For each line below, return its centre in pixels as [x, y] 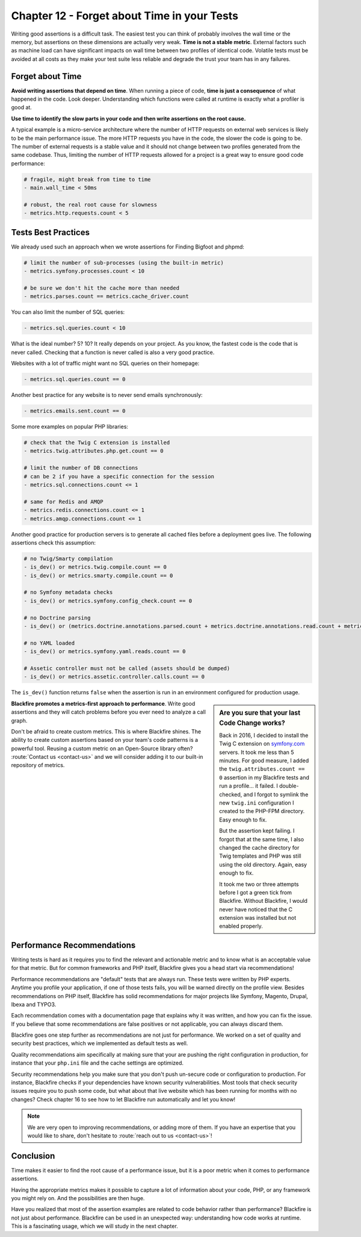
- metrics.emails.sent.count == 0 [75, 411]
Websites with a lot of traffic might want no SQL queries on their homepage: [105, 363]
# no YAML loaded [49, 643]
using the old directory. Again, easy [263, 864]
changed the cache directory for [259, 847]
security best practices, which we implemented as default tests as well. [100, 1043]
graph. [19, 720]
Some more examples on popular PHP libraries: [70, 427]
